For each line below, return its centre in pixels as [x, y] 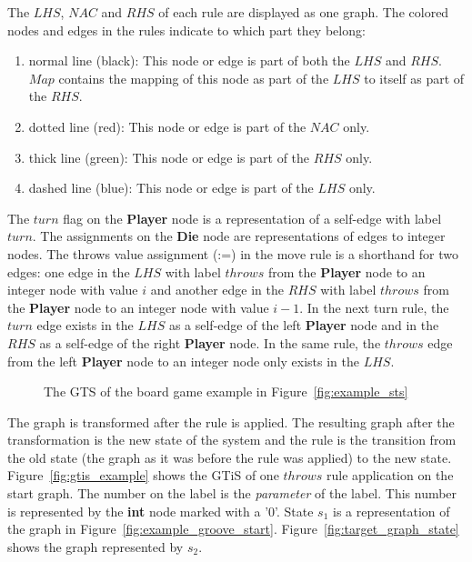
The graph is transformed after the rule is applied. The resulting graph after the [231, 421]
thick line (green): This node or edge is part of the [169, 157]
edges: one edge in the [69, 271]
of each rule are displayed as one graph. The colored [304, 12]
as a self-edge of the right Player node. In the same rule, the [210, 342]
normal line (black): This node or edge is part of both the [189, 60]
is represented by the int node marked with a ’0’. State [161, 511]
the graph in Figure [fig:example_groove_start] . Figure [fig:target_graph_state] [233, 529]
